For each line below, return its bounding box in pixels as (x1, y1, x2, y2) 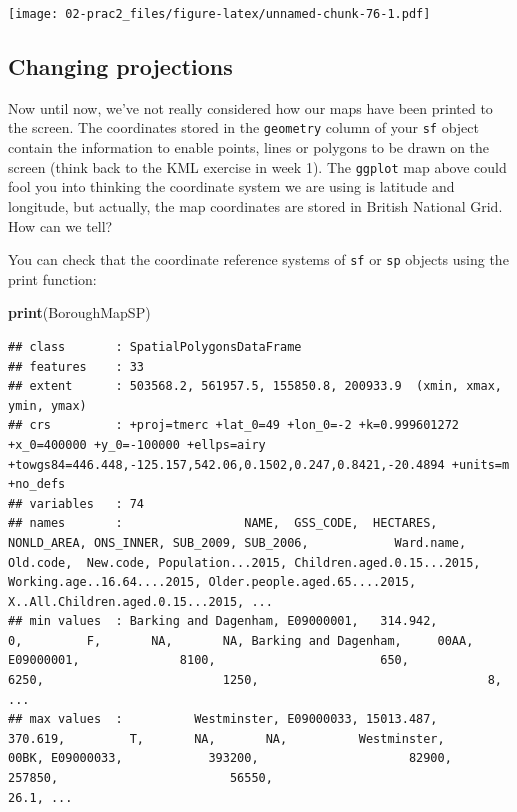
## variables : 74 (8, 496, 145, 511)
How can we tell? (8, 215, 113, 236)
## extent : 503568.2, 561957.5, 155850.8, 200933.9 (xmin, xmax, (8, 379, 502, 394)
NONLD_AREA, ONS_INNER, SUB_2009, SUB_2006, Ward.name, (8, 535, 467, 550)
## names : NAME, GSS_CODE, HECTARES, (8, 516, 438, 531)
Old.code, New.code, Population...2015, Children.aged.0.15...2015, (8, 555, 481, 570)
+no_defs (8, 477, 66, 492)
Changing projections (8, 51, 233, 82)
